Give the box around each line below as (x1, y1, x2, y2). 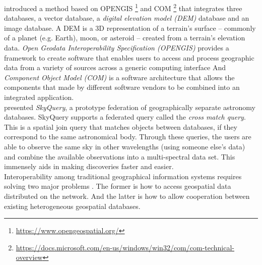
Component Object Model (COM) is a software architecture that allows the (4, 72, 235, 82)
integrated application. (4, 92, 74, 102)
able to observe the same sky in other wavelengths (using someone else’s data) (4, 141, 245, 151)
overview (16, 252, 43, 262)
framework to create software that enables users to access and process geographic (4, 52, 254, 63)
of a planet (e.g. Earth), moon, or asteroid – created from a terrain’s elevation (4, 32, 245, 43)
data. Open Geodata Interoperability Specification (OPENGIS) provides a (4, 42, 229, 53)
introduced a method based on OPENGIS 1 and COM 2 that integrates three (4, 2, 242, 13)
